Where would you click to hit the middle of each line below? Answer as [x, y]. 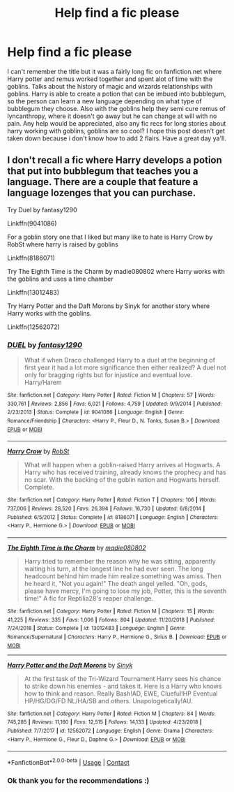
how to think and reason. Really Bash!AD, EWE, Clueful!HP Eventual [121, 694]
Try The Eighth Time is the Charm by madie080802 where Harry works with [116, 271]
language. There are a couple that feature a [103, 182]
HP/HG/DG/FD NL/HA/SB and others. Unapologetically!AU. [108, 701]
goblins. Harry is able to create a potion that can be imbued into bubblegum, [117, 94]
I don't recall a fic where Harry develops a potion [115, 160]
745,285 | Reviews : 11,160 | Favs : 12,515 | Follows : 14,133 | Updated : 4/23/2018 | [104, 722]
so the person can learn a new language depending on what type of [104, 101]
